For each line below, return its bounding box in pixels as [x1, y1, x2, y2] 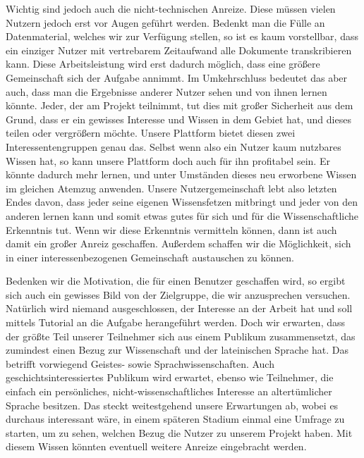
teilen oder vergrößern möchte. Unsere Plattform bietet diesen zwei [6, 125, 296, 140]
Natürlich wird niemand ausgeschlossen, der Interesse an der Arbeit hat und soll [6, 301, 353, 316]
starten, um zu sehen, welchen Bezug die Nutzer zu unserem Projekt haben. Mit [6, 425, 353, 440]
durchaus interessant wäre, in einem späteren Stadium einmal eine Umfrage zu [6, 411, 345, 426]
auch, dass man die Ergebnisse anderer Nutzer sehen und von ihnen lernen [6, 84, 327, 99]
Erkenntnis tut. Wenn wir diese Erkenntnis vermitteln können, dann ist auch [6, 222, 337, 237]
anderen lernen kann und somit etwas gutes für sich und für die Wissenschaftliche [6, 208, 359, 223]
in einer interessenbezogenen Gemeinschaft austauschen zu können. [6, 249, 294, 264]
